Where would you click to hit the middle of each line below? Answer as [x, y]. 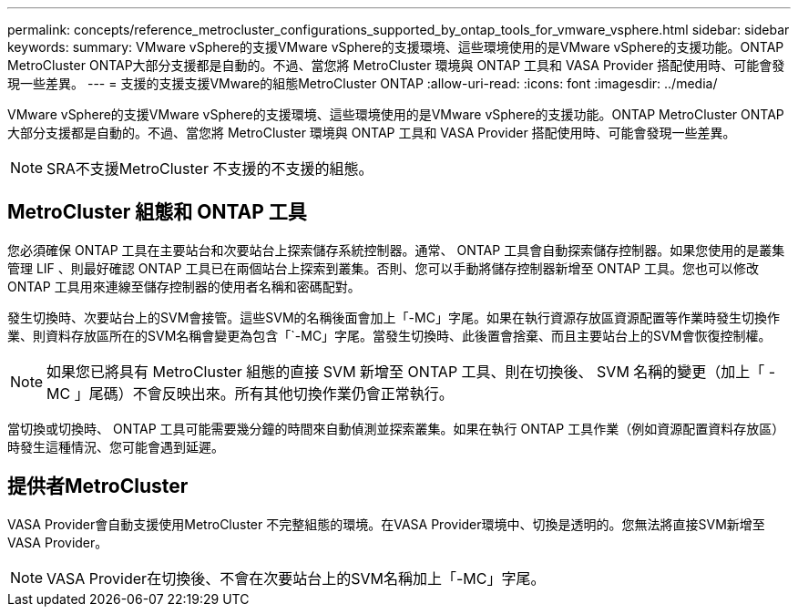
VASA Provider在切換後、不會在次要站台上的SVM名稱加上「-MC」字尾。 [296, 578]
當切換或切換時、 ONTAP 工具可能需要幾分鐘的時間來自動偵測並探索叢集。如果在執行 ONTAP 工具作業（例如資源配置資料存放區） [396, 428]
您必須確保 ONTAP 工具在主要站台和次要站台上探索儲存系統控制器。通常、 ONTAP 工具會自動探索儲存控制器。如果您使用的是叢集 [396, 250]
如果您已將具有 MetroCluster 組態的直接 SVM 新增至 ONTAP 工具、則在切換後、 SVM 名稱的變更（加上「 [406, 371]
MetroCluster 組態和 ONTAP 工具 [157, 212]
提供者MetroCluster [98, 486]
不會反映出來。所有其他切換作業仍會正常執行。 [293, 393]
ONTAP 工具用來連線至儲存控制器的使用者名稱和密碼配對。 [184, 286]
